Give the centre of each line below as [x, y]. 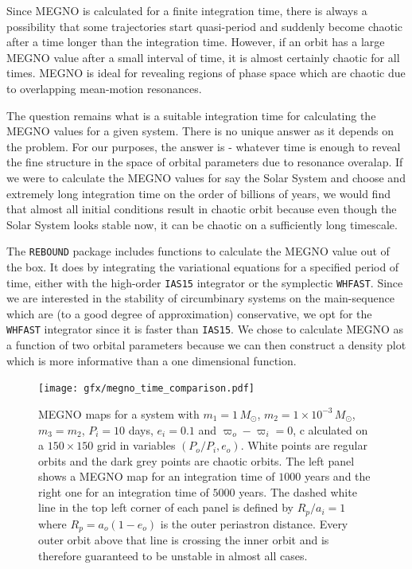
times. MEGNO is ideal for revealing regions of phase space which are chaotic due [206, 73]
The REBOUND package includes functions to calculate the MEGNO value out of [198, 251]
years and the [337, 476]
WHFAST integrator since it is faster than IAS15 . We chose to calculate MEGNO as [205, 329]
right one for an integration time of [124, 491]
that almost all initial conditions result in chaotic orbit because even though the [202, 209]
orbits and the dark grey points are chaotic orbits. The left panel [196, 460]
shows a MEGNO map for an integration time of [157, 476]
